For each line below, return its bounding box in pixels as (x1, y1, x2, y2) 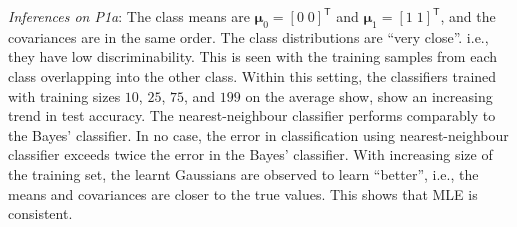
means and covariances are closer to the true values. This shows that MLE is (8, 183, 478, 204)
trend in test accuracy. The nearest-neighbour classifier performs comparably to (8, 105, 496, 126)
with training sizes (8, 85, 121, 106)
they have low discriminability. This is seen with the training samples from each (8, 46, 498, 67)
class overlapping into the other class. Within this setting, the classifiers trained (8, 65, 497, 86)
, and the (440, 6, 496, 26)
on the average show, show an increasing (245, 85, 493, 106)
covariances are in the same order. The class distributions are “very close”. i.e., (8, 26, 489, 47)
